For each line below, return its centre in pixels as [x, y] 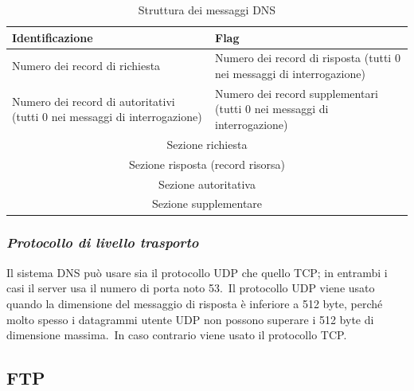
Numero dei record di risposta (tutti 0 [308, 58]
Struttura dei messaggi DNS [207, 10]
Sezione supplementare [207, 203]
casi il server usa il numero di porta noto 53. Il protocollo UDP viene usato [191, 288]
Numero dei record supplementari [297, 93]
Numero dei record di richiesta [86, 66]
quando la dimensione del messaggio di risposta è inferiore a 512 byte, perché [195, 303]
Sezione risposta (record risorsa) [207, 164]
